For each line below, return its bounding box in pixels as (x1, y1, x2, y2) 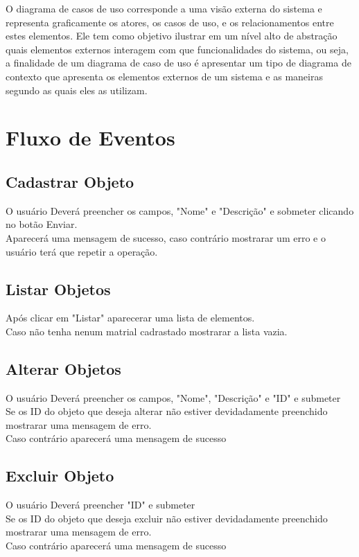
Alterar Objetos (6, 357, 121, 379)
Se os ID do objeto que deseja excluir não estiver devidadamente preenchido (6, 511, 328, 525)
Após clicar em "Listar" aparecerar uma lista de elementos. (6, 310, 255, 325)
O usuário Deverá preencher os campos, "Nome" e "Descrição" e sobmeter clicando (6, 203, 354, 218)
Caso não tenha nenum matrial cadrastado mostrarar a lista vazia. (6, 324, 288, 338)
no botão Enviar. (6, 217, 78, 231)
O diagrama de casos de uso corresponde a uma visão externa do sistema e (6, 1, 322, 15)
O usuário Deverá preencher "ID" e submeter (6, 497, 195, 512)
